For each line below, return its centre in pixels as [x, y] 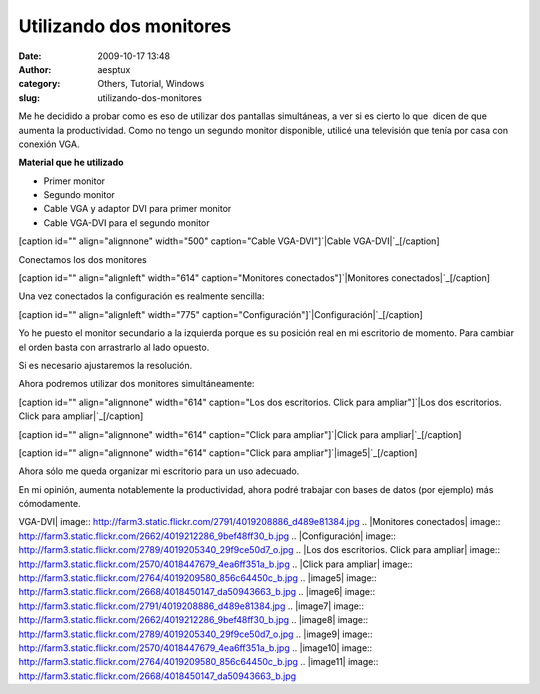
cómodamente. [49, 504]
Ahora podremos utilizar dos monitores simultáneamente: [136, 384]
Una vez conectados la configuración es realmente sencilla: [141, 296]
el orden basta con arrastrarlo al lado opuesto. [114, 347]
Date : [30, 56]
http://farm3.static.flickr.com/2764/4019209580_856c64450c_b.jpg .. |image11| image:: [198, 662]
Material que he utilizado [71, 162]
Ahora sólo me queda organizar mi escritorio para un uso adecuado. [159, 471]
